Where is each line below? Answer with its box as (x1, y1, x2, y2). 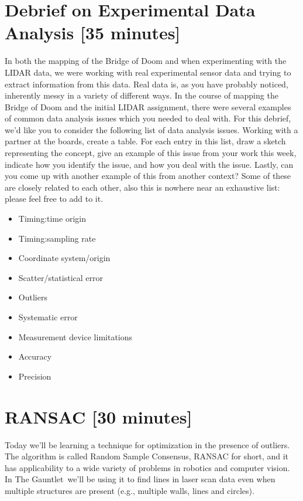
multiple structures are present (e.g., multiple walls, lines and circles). (5, 484, 254, 496)
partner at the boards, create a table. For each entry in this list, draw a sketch (5, 135, 286, 147)
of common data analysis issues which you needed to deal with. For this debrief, (5, 112, 291, 124)
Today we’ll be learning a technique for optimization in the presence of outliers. (5, 438, 290, 451)
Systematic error (18, 311, 78, 323)
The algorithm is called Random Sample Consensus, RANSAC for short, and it (5, 450, 289, 462)
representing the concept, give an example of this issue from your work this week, (5, 147, 297, 159)
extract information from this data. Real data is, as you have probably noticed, (5, 77, 288, 90)
